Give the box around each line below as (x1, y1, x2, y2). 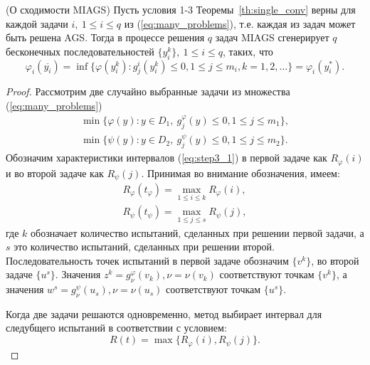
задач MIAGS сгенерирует (215, 30, 329, 45)
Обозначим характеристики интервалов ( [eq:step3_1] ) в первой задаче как (6, 150, 327, 165)
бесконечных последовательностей (6, 43, 154, 58)
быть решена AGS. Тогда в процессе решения (6, 30, 205, 45)
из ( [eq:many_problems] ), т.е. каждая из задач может (124, 16, 356, 31)
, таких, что (222, 43, 273, 58)
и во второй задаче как (6, 165, 104, 180)
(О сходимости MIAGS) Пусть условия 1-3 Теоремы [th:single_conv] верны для (6, 2, 356, 16)
